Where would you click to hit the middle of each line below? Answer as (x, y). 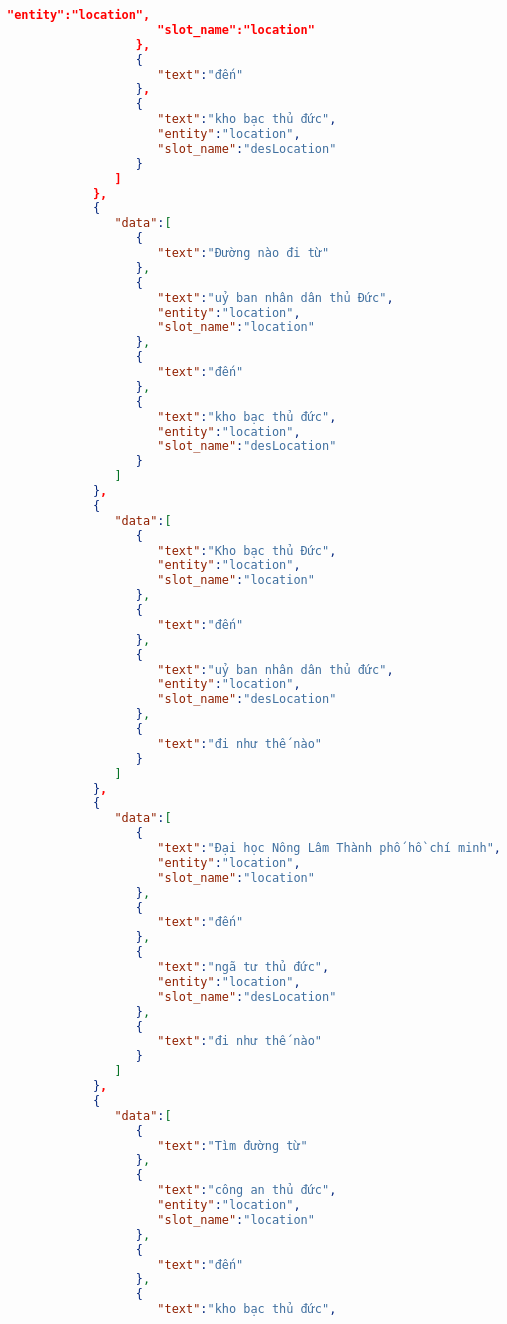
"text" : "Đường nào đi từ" (243, 253)
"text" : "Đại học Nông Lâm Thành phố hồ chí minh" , (329, 848)
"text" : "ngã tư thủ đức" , (243, 967)
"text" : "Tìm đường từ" (232, 1145)
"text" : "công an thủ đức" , (247, 1190)
